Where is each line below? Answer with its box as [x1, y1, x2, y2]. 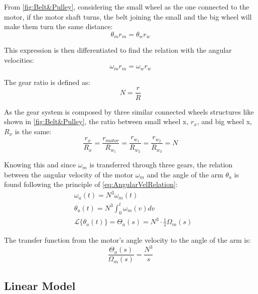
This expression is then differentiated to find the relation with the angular [4, 45, 232, 55]
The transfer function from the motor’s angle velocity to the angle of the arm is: [4, 235, 251, 245]
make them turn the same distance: [4, 21, 113, 32]
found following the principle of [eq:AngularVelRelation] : [4, 179, 178, 189]
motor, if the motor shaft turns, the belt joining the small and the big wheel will [4, 11, 252, 22]
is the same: [15, 126, 52, 136]
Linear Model [4, 277, 76, 293]
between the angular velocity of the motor [4, 169, 134, 179]
